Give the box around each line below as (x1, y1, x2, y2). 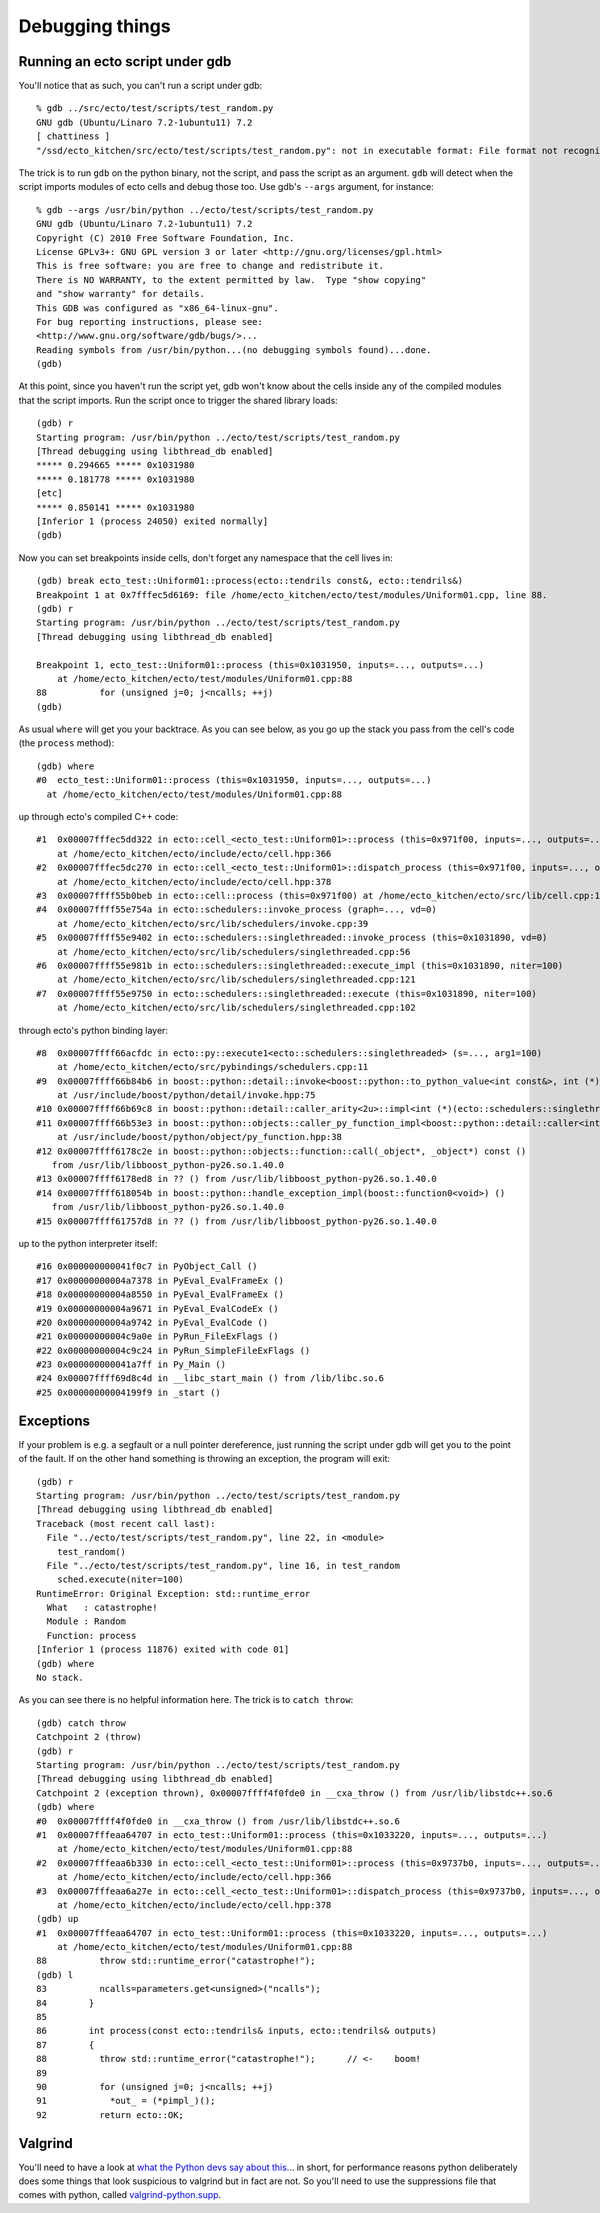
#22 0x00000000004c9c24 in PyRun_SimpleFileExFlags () (36, 1345, 311, 1356)
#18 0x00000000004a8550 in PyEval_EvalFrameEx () (36, 1289, 285, 1300)
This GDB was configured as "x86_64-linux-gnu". (36, 302, 279, 314)
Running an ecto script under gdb (18, 53, 232, 70)
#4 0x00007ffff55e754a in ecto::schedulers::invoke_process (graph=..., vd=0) (36, 904, 437, 915)
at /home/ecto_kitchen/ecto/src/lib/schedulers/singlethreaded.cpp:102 (56, 1002, 416, 1014)
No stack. (36, 1672, 84, 1684)
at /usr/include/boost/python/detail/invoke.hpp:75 (56, 1090, 316, 1101)
